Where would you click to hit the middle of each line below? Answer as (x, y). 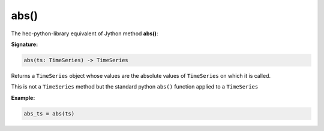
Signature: (25, 44)
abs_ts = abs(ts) (49, 113)
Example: (23, 98)
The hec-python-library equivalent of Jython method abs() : (85, 33)
